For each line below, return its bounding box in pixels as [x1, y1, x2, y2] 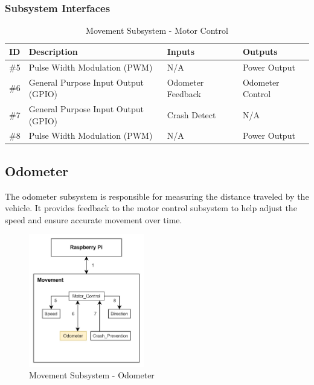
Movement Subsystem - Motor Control [86, 24, 228, 37]
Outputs [242, 45, 278, 57]
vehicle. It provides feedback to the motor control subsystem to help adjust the [5, 202, 297, 214]
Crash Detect [167, 108, 216, 121]
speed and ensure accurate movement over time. [5, 213, 182, 226]
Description [28, 45, 78, 57]
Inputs [167, 45, 195, 57]
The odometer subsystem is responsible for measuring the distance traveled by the [5, 189, 309, 202]
